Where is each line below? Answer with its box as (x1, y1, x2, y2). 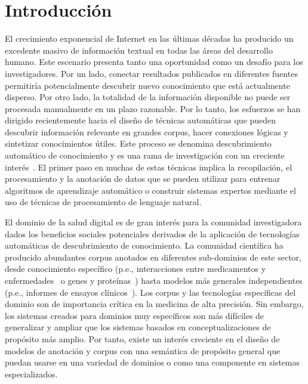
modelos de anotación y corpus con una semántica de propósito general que (5, 344, 281, 357)
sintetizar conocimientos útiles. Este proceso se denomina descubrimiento (5, 137, 272, 150)
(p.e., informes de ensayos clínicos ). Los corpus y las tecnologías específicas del (5, 286, 296, 298)
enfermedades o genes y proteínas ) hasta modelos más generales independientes (5, 274, 303, 286)
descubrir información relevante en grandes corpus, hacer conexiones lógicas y (5, 125, 288, 138)
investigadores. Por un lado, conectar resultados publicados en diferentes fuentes (5, 67, 298, 79)
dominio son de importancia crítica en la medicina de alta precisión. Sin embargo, (5, 298, 304, 310)
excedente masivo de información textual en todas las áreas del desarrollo (5, 44, 273, 56)
